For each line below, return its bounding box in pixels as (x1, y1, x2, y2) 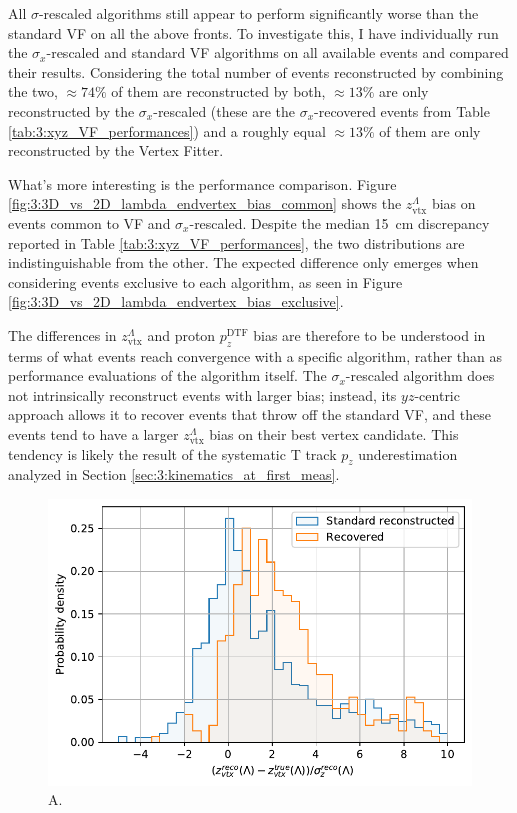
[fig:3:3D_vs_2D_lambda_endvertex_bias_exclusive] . (8, 291, 344, 312)
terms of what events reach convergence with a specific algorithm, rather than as (8, 345, 502, 366)
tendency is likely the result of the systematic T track (8, 443, 337, 464)
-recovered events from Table (314, 100, 490, 121)
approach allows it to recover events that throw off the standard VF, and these (8, 404, 491, 425)
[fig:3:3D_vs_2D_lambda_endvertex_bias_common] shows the (8, 193, 402, 214)
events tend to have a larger (8, 424, 179, 445)
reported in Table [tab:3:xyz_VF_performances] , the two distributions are (8, 232, 465, 253)
